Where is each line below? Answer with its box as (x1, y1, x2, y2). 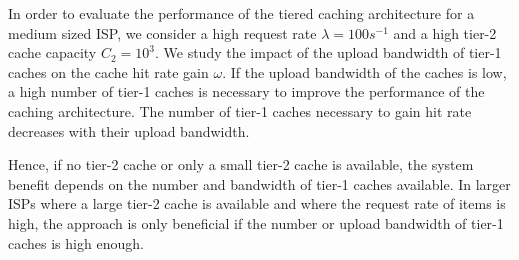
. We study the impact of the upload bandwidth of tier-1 (154, 42, 502, 63)
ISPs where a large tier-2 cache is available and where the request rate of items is (8, 193, 506, 214)
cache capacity (8, 42, 97, 63)
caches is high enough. (8, 232, 144, 253)
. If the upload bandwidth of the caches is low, (222, 61, 507, 82)
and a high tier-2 (393, 22, 497, 43)
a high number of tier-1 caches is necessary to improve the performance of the (8, 81, 485, 102)
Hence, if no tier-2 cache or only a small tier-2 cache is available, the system (8, 154, 474, 175)
